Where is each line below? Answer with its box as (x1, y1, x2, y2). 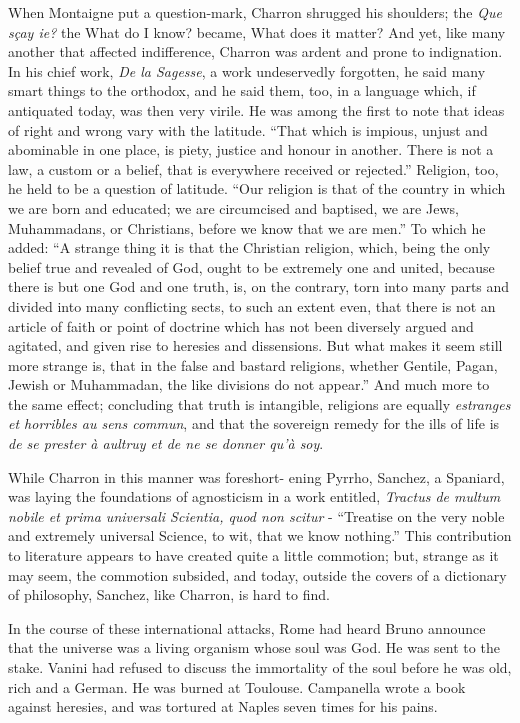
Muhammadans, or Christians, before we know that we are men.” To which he (8, 217, 486, 238)
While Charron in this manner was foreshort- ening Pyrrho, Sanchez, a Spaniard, (8, 466, 505, 487)
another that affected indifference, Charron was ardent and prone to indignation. (8, 41, 503, 62)
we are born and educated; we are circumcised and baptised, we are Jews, (8, 197, 459, 218)
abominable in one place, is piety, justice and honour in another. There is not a (8, 139, 494, 160)
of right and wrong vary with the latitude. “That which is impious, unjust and (8, 119, 488, 140)
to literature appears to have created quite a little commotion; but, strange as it (8, 545, 499, 566)
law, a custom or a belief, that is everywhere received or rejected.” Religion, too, (8, 158, 499, 179)
